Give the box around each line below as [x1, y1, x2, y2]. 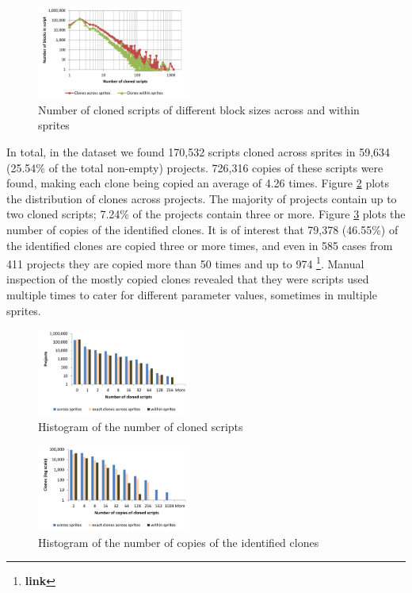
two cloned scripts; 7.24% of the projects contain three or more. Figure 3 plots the [6, 206, 406, 222]
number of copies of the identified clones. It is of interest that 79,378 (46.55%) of [6, 221, 399, 238]
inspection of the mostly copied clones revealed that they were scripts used [6, 271, 369, 287]
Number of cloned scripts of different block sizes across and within [38, 101, 360, 117]
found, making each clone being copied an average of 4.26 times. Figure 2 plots [6, 175, 390, 191]
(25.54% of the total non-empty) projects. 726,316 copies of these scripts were [6, 159, 383, 175]
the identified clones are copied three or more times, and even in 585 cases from [6, 237, 393, 253]
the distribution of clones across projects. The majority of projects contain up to [6, 190, 397, 206]
